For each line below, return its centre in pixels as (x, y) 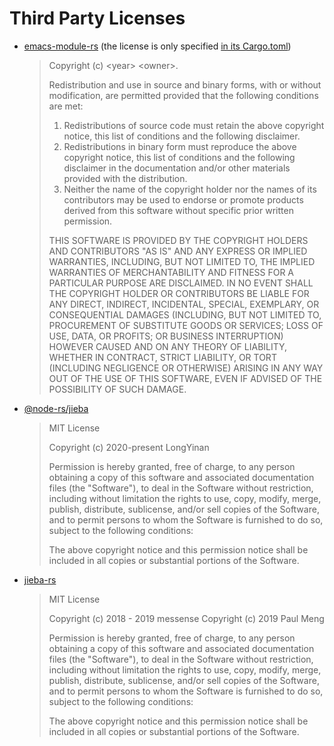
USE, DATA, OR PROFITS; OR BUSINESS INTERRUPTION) (166, 336)
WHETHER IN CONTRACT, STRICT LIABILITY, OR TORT (162, 357)
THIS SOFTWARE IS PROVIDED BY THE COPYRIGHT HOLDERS (178, 240)
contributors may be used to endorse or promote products (183, 199)
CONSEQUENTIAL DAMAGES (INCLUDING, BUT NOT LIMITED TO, (185, 314)
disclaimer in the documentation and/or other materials (177, 168)
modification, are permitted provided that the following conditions (183, 95)
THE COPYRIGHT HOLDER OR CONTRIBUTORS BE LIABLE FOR (179, 293)
